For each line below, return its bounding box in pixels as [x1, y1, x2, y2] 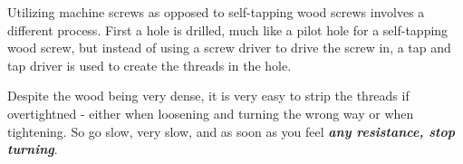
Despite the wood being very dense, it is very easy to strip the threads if [7, 86, 410, 105]
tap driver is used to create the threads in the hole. [7, 55, 292, 74]
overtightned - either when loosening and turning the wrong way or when [7, 103, 414, 122]
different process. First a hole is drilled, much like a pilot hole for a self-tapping [7, 20, 449, 39]
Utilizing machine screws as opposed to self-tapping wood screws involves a [7, 3, 425, 21]
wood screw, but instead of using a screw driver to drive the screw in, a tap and [7, 38, 451, 57]
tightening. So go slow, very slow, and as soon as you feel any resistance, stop [7, 121, 455, 140]
